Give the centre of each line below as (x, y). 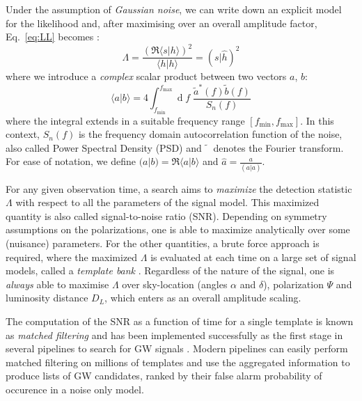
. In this (317, 120)
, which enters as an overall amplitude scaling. (203, 298)
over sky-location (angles (175, 284)
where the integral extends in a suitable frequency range (125, 120)
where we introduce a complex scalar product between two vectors (146, 76)
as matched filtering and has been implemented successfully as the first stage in (174, 335)
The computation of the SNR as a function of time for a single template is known (180, 321)
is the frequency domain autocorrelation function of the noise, (210, 134)
